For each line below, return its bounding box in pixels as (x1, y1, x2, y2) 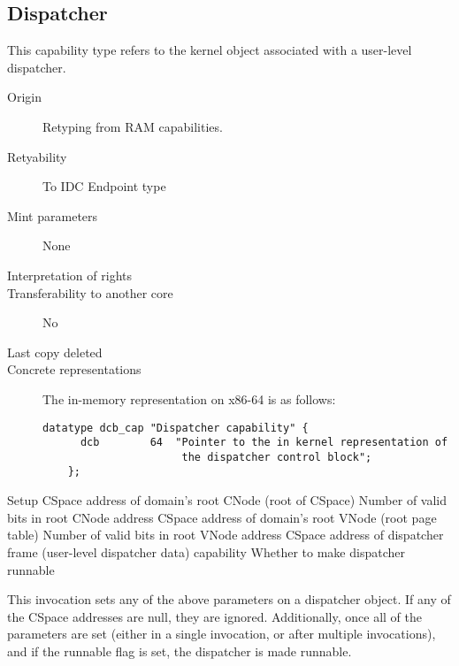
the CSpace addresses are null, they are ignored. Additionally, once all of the (7, 607, 423, 625)
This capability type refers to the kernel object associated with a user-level (7, 41, 412, 59)
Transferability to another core (7, 283, 173, 302)
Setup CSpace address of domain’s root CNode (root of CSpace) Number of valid (7, 491, 448, 509)
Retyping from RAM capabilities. (42, 117, 223, 135)
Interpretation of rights (7, 265, 132, 284)
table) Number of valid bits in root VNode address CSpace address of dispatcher (7, 525, 444, 544)
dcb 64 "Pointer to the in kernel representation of (80, 436, 448, 449)
